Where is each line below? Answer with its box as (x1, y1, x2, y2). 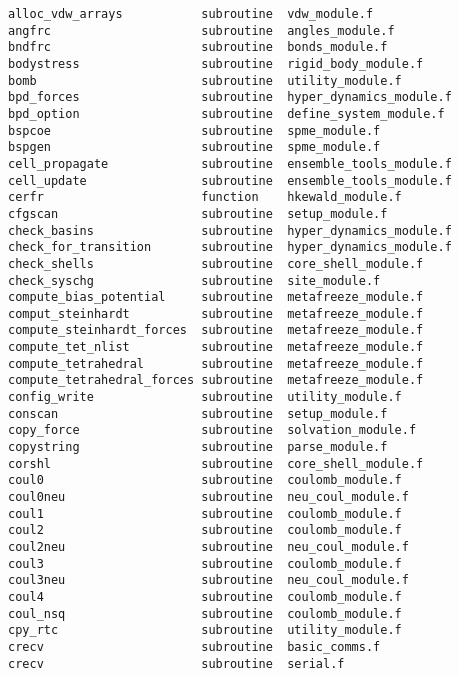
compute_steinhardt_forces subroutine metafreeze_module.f (8, 323, 424, 338)
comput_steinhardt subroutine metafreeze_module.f (8, 306, 424, 321)
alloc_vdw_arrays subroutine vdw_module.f (8, 7, 374, 21)
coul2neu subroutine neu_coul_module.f (8, 540, 409, 554)
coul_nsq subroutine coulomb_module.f (8, 606, 402, 621)
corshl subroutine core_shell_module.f (8, 456, 424, 471)
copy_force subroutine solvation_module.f (8, 423, 417, 438)
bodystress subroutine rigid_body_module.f (8, 56, 424, 71)
